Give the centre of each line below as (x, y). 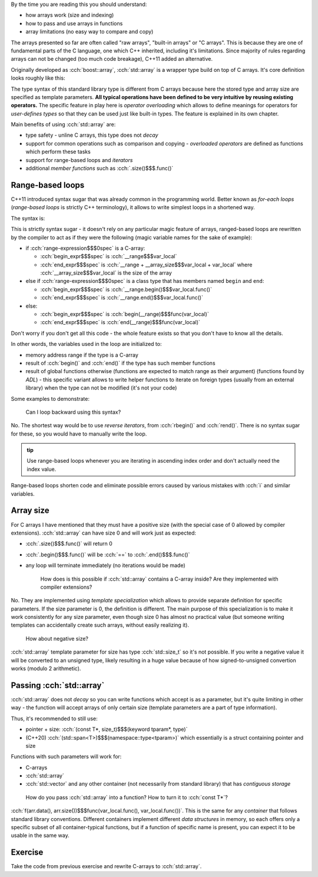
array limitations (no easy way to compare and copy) (90, 32)
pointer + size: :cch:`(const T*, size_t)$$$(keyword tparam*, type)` (107, 729)
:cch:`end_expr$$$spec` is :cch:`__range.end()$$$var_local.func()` (122, 298)
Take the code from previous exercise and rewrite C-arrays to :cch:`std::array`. (106, 866)
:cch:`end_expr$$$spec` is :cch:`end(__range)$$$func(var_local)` (120, 322)
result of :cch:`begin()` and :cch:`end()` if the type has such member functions (120, 363)
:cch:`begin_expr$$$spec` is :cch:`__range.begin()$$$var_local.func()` (126, 289)
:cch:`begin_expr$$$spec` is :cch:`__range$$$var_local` (109, 256)
